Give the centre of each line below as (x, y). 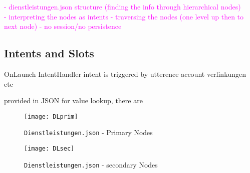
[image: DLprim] (51, 116)
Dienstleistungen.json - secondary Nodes (91, 164)
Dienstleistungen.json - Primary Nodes (88, 132)
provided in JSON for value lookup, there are (73, 100)
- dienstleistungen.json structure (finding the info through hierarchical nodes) (122, 6)
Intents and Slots (49, 53)
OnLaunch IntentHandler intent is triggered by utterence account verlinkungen (125, 74)
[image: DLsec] (49, 149)
